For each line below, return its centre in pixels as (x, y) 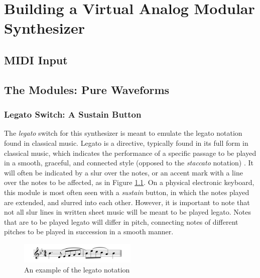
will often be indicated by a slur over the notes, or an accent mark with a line (123, 172)
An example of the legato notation (77, 269)
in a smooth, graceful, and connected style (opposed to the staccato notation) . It (129, 163)
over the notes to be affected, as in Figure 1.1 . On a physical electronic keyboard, (129, 182)
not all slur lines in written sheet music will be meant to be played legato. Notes (127, 212)
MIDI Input (36, 60)
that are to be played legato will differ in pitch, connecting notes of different (121, 221)
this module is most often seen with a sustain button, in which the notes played (127, 192)
